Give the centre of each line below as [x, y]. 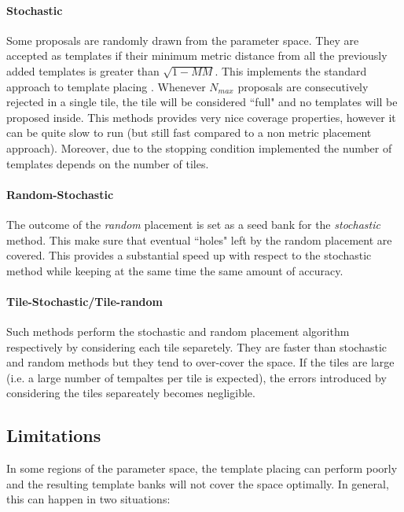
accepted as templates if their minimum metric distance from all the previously [197, 55]
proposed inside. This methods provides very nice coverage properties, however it [201, 117]
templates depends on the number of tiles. [108, 163]
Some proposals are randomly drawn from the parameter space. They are [183, 40]
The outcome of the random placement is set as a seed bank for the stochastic [193, 224]
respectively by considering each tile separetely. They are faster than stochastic [197, 346]
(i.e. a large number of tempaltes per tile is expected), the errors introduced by [196, 377]
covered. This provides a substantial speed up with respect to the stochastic [189, 255]
